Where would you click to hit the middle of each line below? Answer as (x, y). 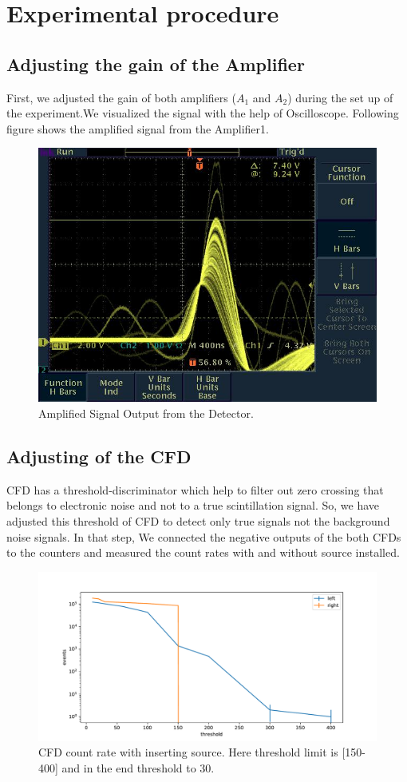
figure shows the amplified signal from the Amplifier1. (138, 128)
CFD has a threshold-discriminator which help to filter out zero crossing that (195, 489)
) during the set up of (340, 97)
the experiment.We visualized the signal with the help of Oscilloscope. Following (203, 113)
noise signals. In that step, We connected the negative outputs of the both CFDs (204, 536)
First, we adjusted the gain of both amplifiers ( (121, 97)
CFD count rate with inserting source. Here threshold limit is (188, 752)
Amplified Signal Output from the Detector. (146, 413)
